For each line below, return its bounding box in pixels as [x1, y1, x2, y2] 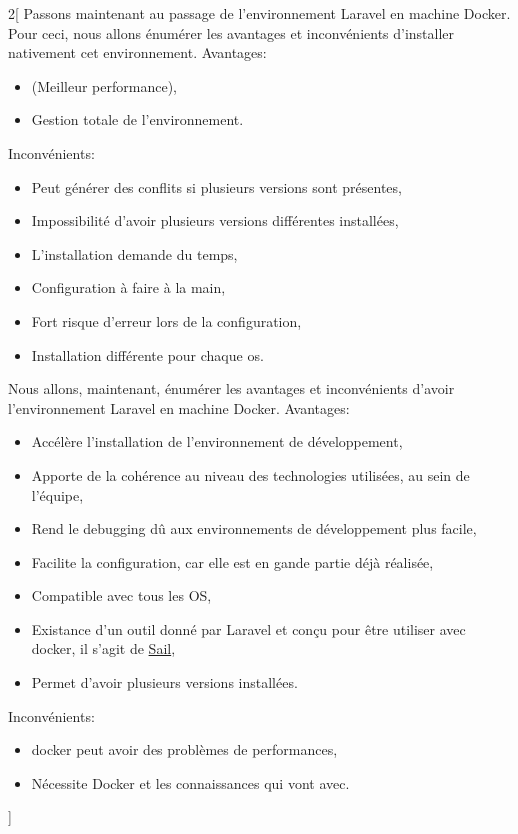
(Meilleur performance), [31, 75, 177, 96]
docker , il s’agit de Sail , [31, 638, 176, 659]
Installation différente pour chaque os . [31, 344, 264, 365]
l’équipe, [31, 484, 84, 505]
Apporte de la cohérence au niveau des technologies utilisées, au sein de [31, 464, 470, 485]
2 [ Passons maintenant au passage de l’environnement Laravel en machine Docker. [8, 3, 511, 23]
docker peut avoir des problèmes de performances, [31, 739, 338, 760]
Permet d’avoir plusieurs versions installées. [31, 672, 298, 693]
